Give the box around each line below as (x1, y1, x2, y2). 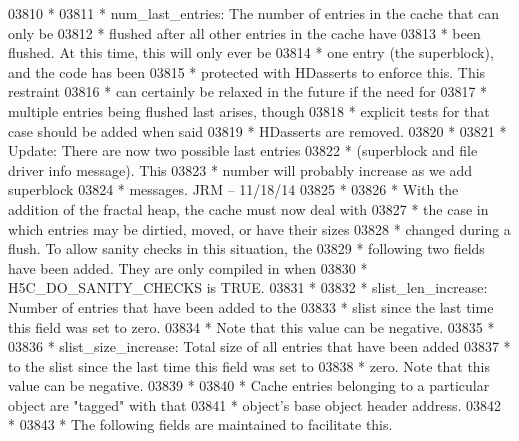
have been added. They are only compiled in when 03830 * (8, 257, 368, 278)
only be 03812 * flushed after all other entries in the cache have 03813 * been (8, 22, 481, 43)
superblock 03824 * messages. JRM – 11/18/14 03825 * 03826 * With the (8, 179, 459, 200)
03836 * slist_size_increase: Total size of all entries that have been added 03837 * (8, 336, 511, 357)
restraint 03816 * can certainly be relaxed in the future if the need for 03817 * (8, 81, 488, 102)
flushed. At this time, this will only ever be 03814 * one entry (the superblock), (8, 42, 494, 63)
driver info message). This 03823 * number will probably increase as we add (8, 159, 473, 180)
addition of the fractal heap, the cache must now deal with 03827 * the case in (8, 198, 489, 219)
